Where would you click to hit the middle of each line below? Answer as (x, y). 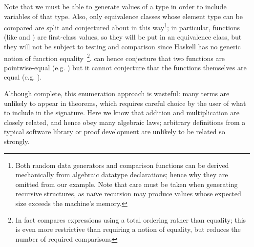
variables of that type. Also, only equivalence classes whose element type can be (123, 16)
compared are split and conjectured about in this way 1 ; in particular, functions (122, 27)
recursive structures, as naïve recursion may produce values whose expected (128, 194)
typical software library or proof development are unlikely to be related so (115, 132)
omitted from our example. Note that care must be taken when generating (127, 184)
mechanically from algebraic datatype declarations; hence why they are (122, 175)
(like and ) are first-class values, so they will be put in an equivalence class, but (123, 37)
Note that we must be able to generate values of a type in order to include (115, 6)
